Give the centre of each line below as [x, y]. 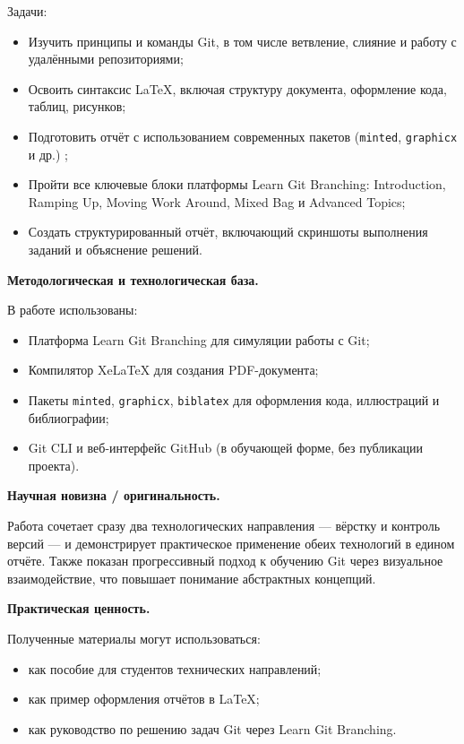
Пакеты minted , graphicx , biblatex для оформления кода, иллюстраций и [234, 399]
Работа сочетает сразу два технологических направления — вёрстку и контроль [224, 525]
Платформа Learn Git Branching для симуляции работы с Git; [199, 339]
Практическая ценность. [79, 608]
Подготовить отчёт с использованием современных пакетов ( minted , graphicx [243, 136]
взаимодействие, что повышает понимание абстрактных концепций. [192, 578]
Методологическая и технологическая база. [133, 279]
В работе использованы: [73, 310]
